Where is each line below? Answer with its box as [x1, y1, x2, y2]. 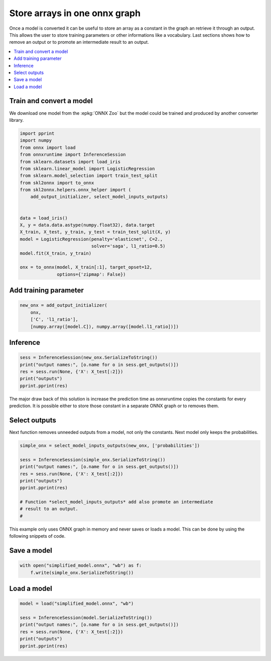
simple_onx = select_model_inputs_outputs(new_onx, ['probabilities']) [20, 443, 200, 448]
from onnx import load [20, 144, 76, 151]
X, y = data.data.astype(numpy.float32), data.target [20, 222, 155, 228]
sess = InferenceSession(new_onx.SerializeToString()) [20, 355, 158, 360]
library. [9, 117, 24, 123]
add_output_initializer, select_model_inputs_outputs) [30, 194, 168, 200]
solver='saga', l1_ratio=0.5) [91, 243, 166, 249]
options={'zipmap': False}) [57, 271, 126, 277]
